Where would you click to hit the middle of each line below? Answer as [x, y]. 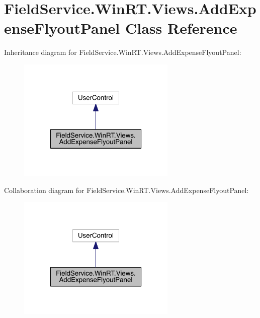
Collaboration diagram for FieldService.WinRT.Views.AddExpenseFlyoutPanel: [126, 190]
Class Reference [181, 28]
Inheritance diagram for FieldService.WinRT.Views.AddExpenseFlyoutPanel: [123, 52]
